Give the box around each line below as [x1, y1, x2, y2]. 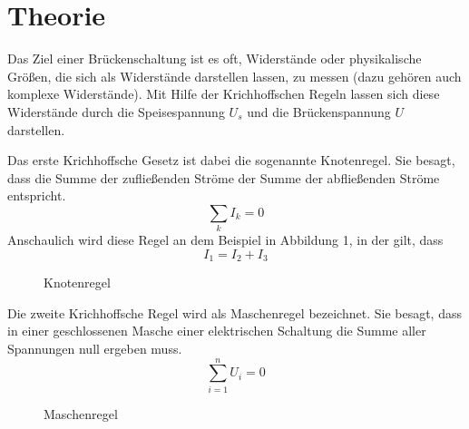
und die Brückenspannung [247, 102, 391, 121]
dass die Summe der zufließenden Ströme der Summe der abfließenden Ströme [7, 168, 440, 187]
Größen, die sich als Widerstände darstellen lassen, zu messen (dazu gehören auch [7, 66, 462, 85]
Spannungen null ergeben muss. [7, 339, 182, 358]
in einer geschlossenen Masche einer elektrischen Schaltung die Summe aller [7, 321, 426, 340]
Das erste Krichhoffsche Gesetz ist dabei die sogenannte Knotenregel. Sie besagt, [7, 151, 455, 170]
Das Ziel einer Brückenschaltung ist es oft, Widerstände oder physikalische [7, 49, 422, 68]
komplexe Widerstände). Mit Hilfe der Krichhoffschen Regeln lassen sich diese [7, 84, 440, 103]
